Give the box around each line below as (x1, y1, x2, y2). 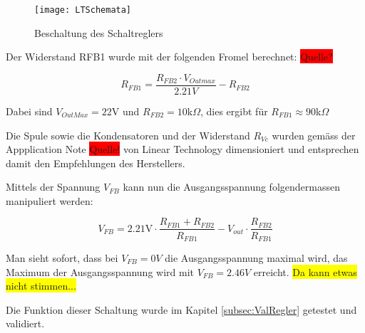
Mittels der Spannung (6, 179, 101, 194)
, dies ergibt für (200, 103, 268, 118)
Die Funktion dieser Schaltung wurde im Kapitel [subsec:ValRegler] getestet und (6, 302, 357, 317)
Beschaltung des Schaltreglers (34, 25, 163, 40)
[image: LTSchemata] (34, 5, 132, 15)
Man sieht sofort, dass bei (6, 250, 118, 265)
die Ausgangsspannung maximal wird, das (165, 250, 348, 265)
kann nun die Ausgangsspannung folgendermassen (123, 179, 340, 194)
